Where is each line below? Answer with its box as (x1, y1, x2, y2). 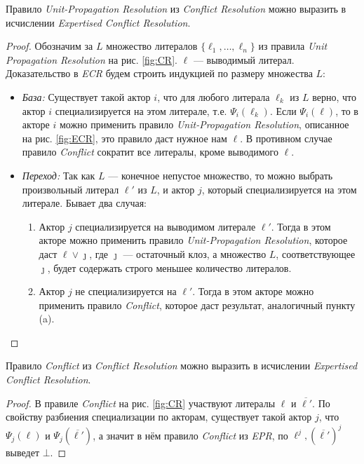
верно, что (312, 89, 356, 104)
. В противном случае (240, 130, 332, 145)
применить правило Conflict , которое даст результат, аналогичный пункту (39, 297, 356, 312)
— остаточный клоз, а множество (123, 246, 267, 261)
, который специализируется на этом (201, 182, 357, 196)
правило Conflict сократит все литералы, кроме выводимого (22, 144, 279, 159)
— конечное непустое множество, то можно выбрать (108, 168, 333, 182)
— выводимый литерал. (193, 52, 295, 67)
